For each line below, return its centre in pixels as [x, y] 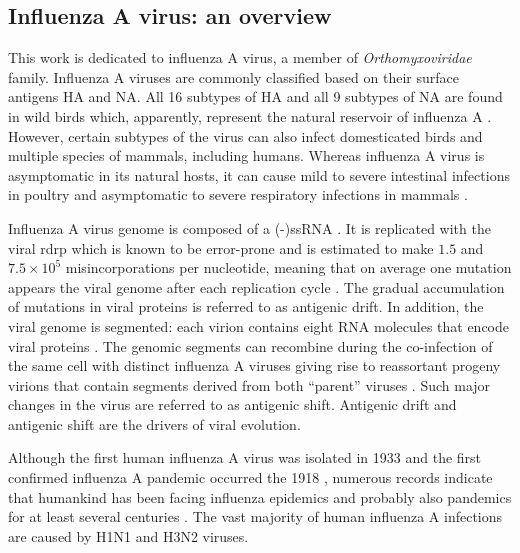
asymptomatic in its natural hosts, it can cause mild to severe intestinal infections [259, 174]
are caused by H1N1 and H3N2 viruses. [128, 535]
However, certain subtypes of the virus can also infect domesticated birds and [245, 135]
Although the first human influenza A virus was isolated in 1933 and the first [245, 457]
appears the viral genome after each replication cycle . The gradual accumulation [256, 286]
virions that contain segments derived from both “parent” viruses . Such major [249, 384]
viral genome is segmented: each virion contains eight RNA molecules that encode [259, 325]
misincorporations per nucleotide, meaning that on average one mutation [288, 267]
